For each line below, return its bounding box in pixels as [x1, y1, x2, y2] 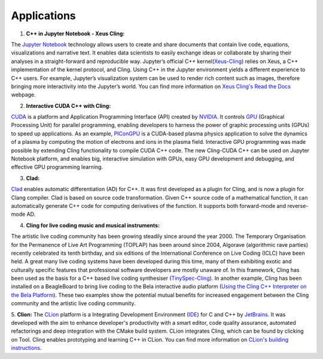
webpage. [11, 91, 36, 98]
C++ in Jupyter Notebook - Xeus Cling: [26, 30, 125, 37]
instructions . [11, 345, 42, 352]
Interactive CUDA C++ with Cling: [26, 102, 111, 109]
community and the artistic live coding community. [11, 300, 136, 307]
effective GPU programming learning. [11, 164, 103, 171]
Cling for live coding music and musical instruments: [26, 222, 160, 229]
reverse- [287, 202, 309, 209]
